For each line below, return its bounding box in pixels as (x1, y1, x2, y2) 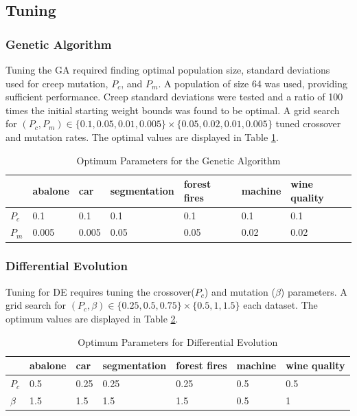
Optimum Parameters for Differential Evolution (78, 334, 278, 349)
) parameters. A (280, 284, 347, 298)
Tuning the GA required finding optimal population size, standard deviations (5, 63, 330, 76)
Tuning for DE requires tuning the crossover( (5, 284, 195, 298)
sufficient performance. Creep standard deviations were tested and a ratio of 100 (5, 89, 343, 104)
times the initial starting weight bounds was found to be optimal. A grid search (5, 102, 340, 117)
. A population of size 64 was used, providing (158, 76, 347, 90)
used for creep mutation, (5, 76, 108, 90)
